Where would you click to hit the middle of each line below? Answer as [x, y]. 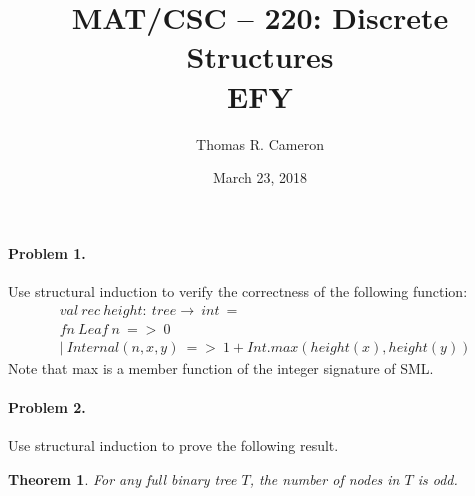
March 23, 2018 [260, 177]
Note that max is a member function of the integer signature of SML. [221, 367]
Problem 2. [47, 406]
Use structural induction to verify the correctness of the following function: [238, 290]
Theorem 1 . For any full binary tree [122, 478]
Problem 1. [47, 252]
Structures [260, 56]
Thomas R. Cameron [260, 143]
